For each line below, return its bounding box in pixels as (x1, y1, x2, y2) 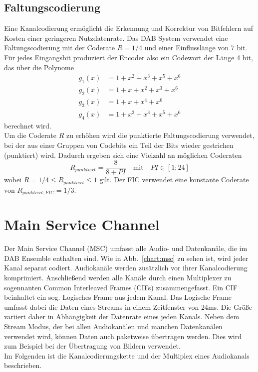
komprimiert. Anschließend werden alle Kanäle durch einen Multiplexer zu (4, 272, 232, 283)
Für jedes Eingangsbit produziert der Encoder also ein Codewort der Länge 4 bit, (4, 52, 253, 62)
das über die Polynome (4, 62, 74, 72)
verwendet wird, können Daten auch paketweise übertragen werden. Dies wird (4, 331, 242, 341)
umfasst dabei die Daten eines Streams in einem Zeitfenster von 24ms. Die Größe (4, 301, 252, 312)
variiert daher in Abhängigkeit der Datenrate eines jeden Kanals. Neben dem (4, 311, 240, 322)
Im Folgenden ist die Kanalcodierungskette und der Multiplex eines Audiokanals (4, 350, 250, 361)
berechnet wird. (4, 120, 51, 130)
